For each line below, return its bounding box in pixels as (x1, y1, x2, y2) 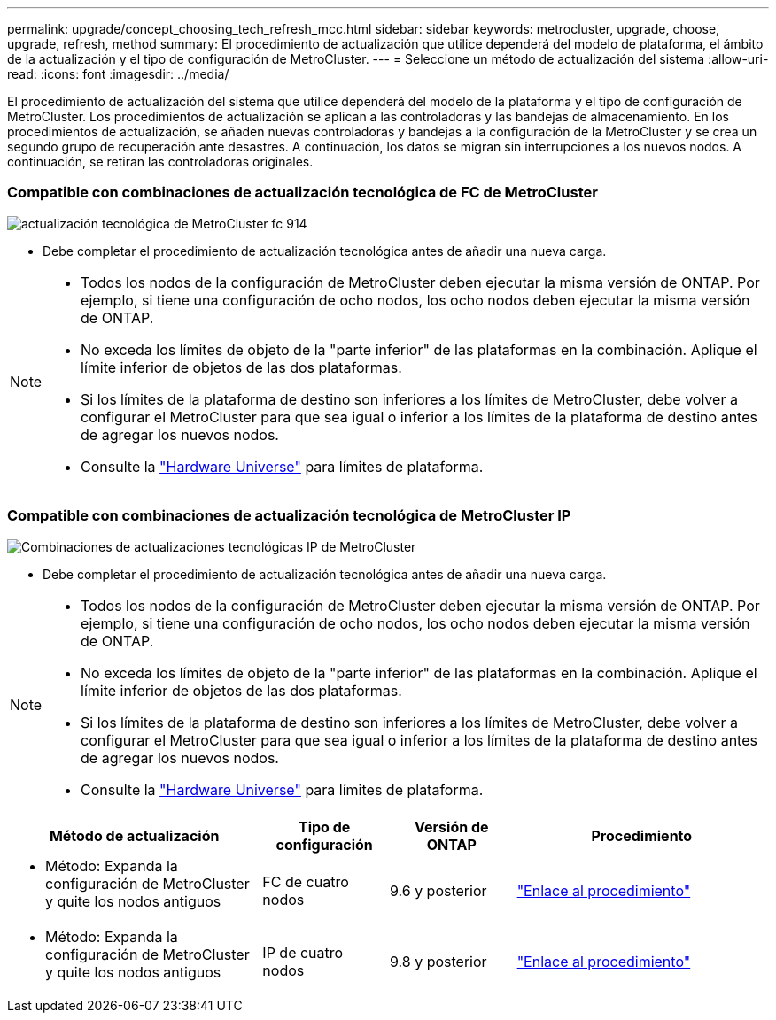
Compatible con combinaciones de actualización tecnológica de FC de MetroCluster (7, 183, 598, 202)
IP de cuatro (262, 943, 344, 962)
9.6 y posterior (389, 881, 487, 900)
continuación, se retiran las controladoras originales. (7, 154, 314, 169)
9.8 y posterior (389, 952, 487, 970)
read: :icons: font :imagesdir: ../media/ (7, 66, 229, 81)
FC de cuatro (262, 872, 349, 891)
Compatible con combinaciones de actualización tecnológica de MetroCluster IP (7, 506, 571, 525)
